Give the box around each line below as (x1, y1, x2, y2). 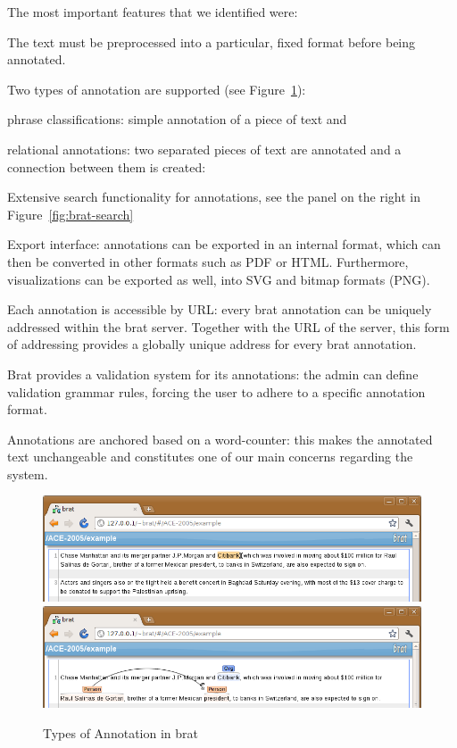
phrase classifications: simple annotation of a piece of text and (7, 110, 347, 129)
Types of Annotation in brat (43, 723, 198, 742)
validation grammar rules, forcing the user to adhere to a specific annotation (7, 382, 426, 401)
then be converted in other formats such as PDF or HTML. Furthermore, (7, 252, 409, 270)
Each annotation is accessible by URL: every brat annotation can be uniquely (7, 300, 432, 319)
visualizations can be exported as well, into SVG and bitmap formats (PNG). (7, 270, 430, 288)
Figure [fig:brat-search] (7, 204, 134, 223)
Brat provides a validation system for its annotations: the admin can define (7, 364, 419, 383)
